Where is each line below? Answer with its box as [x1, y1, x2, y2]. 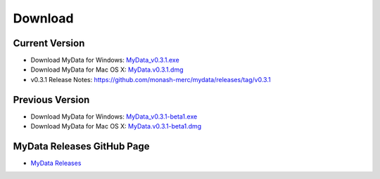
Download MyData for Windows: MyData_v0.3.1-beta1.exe [30, 112, 198, 121]
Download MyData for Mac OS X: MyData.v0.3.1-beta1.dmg [30, 122, 202, 131]
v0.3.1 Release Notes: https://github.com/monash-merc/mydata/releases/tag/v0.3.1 [30, 75, 271, 84]
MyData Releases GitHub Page [13, 140, 150, 152]
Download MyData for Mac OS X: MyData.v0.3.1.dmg [30, 65, 184, 74]
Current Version [13, 37, 85, 49]
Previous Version [13, 93, 90, 105]
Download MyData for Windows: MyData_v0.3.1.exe [30, 56, 179, 65]
